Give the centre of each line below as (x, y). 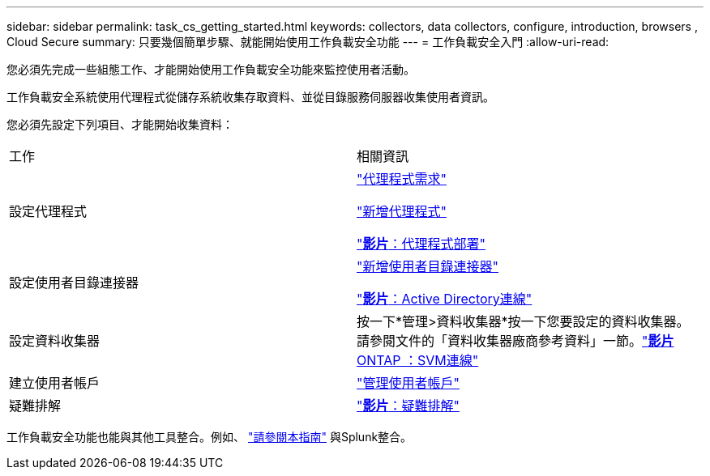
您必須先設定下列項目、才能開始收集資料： (120, 124)
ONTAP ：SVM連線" (418, 360)
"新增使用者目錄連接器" (428, 266)
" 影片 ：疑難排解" (408, 406)
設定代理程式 (48, 211)
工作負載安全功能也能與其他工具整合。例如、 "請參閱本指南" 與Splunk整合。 (210, 437)
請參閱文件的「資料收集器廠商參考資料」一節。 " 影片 (515, 341)
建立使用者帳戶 (55, 383)
